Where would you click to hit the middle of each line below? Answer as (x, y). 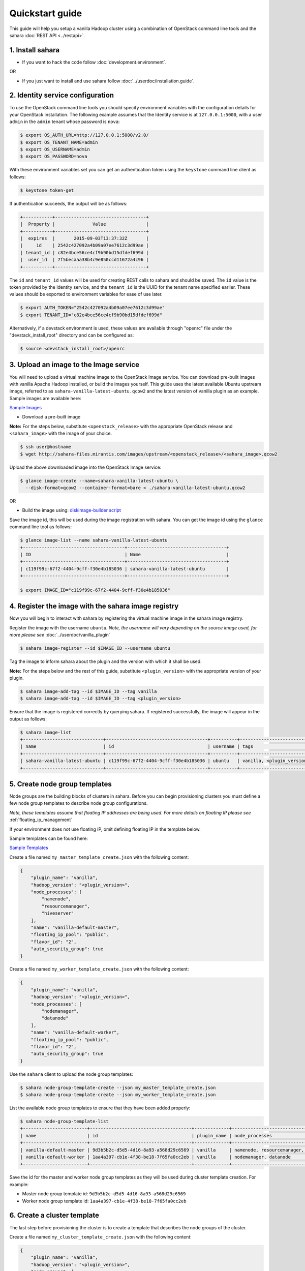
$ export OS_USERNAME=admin (55, 149)
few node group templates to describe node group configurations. (79, 803)
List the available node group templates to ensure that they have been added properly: (100, 1108)
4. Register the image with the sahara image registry (94, 606)
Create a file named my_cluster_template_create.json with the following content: (100, 1237)
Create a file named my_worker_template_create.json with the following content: (99, 969)
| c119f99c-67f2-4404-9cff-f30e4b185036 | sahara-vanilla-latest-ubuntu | (125, 569)
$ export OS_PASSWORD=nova (54, 157)
